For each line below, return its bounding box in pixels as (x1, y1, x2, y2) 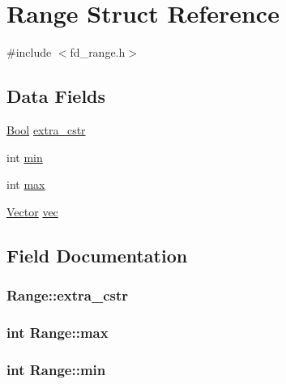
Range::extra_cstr (6, 285, 129, 305)
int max (6, 176, 45, 193)
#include (6, 44, 52, 61)
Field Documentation (6, 242, 188, 267)
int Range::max (6, 322, 109, 342)
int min (6, 148, 43, 165)
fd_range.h (70, 44, 126, 61)
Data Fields (6, 83, 106, 109)
